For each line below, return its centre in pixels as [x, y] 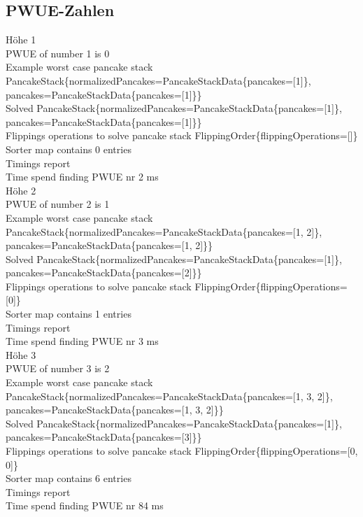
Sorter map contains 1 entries [69, 314]
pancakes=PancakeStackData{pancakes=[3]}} [104, 437]
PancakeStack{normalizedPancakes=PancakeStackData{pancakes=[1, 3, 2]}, [169, 396]
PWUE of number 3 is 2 [58, 368]
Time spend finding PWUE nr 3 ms [82, 341]
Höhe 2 [21, 190]
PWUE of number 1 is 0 [58, 53]
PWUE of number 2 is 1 [58, 204]
